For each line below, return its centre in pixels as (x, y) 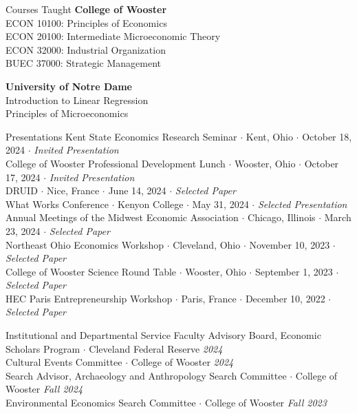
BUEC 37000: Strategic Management (83, 63)
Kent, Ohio (269, 136)
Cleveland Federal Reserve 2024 (156, 348)
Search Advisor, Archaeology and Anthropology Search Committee (146, 375)
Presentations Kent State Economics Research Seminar (121, 136)
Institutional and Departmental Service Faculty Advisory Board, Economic (163, 335)
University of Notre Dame (69, 86)
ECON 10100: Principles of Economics (86, 22)
